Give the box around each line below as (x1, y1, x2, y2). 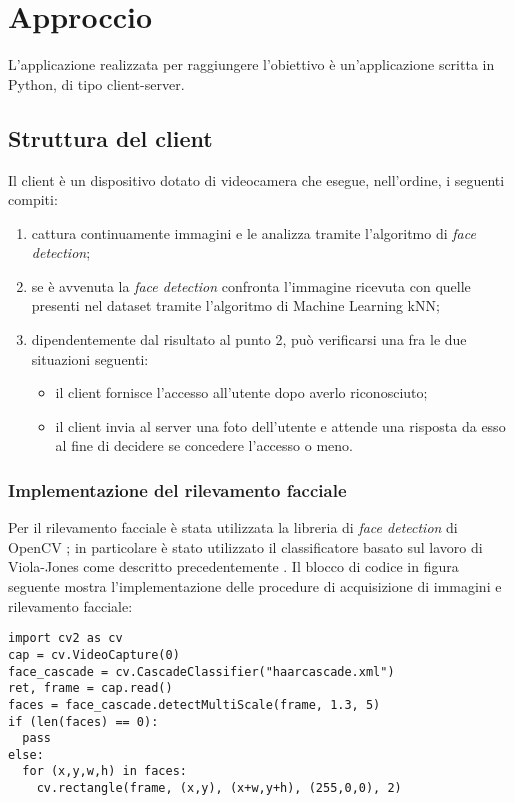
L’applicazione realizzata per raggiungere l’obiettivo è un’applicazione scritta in (8, 54, 495, 75)
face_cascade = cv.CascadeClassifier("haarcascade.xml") (8, 664, 395, 679)
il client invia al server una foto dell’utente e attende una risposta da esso (55, 415, 506, 436)
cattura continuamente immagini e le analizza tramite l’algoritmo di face (31, 222, 476, 243)
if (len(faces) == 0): (8, 714, 159, 729)
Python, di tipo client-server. (8, 73, 185, 94)
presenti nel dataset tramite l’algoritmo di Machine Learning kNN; (31, 295, 440, 316)
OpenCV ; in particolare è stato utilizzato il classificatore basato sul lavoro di (8, 536, 483, 557)
